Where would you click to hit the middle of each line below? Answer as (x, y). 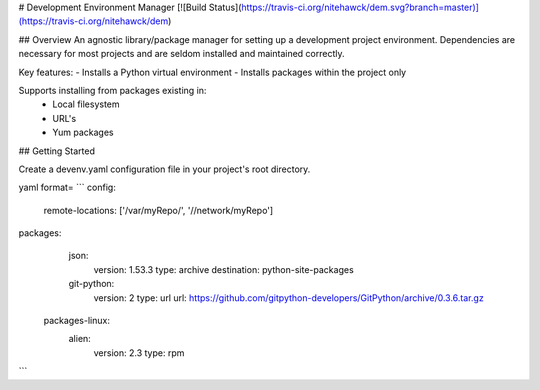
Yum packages (83, 132)
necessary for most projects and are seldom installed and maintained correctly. (181, 54)
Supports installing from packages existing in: (112, 90)
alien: (80, 339)
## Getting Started (56, 151)
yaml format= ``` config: (67, 187)
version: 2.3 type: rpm (139, 352)
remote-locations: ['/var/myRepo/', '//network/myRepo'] (158, 210)
